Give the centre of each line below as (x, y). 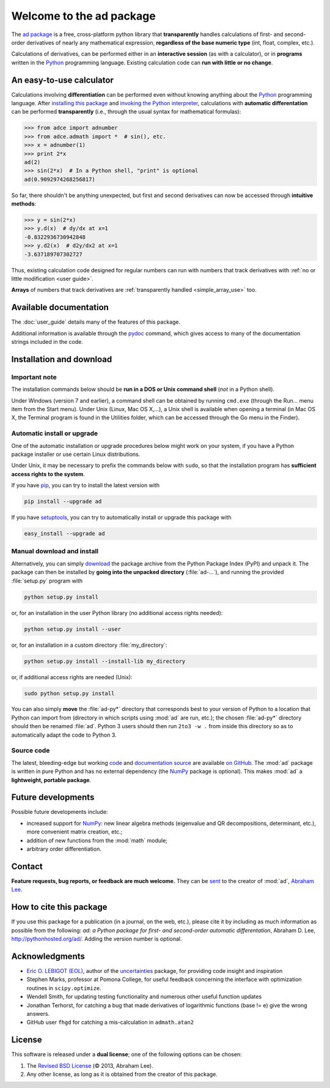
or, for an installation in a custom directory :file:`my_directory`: (89, 645)
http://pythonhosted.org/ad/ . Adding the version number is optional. (97, 939)
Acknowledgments (48, 956)
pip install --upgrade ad (63, 501)
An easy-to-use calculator (63, 80)
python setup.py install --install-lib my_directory (105, 661)
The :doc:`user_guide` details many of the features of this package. (96, 322)
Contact (27, 866)
